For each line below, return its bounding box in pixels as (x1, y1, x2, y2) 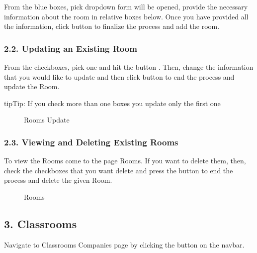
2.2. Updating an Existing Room (4, 42, 137, 54)
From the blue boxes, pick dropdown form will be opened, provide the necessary (4, 1, 248, 11)
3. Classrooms (4, 216, 77, 231)
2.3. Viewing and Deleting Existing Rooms (4, 135, 178, 148)
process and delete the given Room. (4, 175, 112, 185)
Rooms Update (24, 115, 70, 125)
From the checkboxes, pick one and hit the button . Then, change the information (4, 62, 254, 72)
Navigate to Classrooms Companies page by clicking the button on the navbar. (4, 239, 245, 250)
